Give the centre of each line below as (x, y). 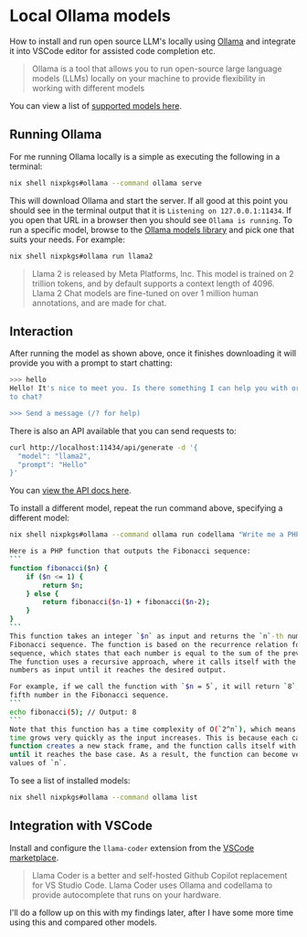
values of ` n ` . (38, 763)
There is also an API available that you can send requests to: (123, 431)
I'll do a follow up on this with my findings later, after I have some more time (152, 912)
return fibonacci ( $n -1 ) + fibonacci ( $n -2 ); (126, 602)
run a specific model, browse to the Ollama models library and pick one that (152, 229)
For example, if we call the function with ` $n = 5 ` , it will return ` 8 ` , (155, 687)
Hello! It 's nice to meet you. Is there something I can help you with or (155, 389)
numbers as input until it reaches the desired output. (118, 670)
